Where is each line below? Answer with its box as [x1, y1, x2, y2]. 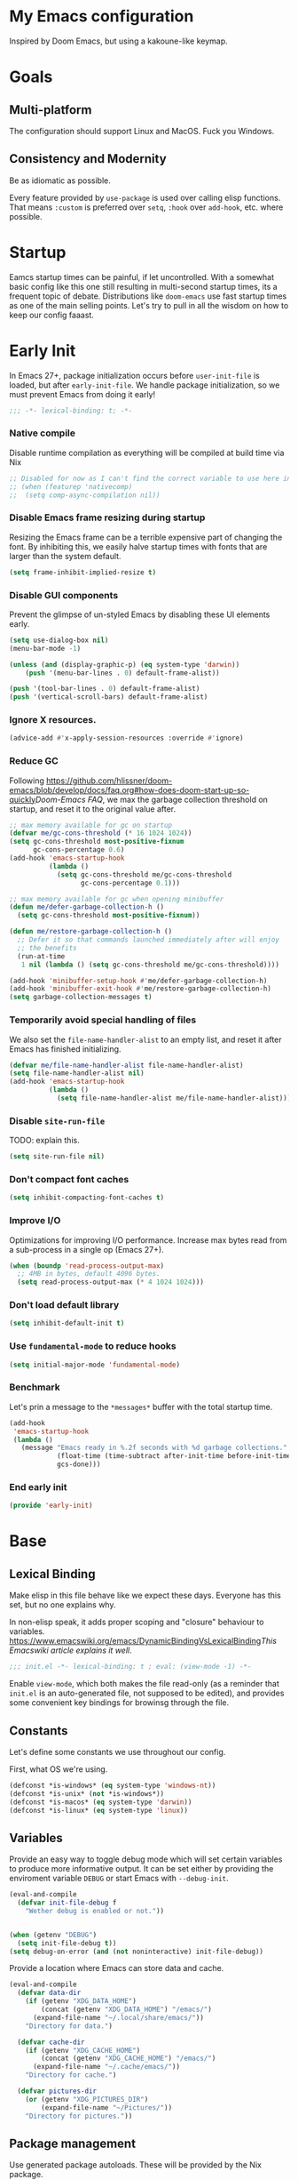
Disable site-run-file [9, 1114, 106, 1126]
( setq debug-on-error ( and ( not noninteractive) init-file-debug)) [9, 1947, 264, 1956]
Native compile [9, 427, 76, 439]
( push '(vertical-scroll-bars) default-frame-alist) [9, 693, 208, 701]
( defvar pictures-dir [17, 2087, 98, 2096]
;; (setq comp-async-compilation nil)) [9, 491, 161, 500]
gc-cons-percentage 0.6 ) [32, 846, 125, 854]
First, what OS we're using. [9, 1763, 108, 1775]
